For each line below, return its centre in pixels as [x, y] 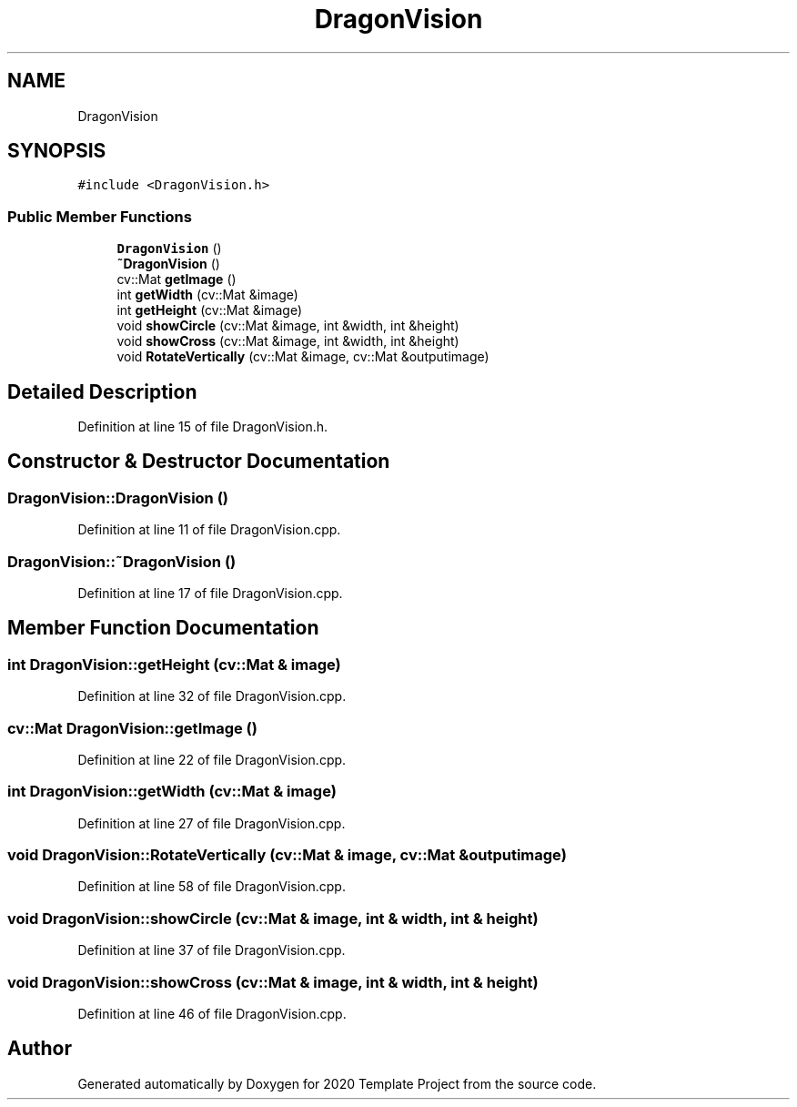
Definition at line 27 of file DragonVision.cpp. [212, 823]
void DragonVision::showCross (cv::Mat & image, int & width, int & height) [273, 982]
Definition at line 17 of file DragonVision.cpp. [210, 593]
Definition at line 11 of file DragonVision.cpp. [209, 530]
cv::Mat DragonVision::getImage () [132, 728]
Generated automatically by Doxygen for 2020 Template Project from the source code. [337, 1083]
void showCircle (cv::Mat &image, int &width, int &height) [288, 326]
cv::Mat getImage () [177, 279]
